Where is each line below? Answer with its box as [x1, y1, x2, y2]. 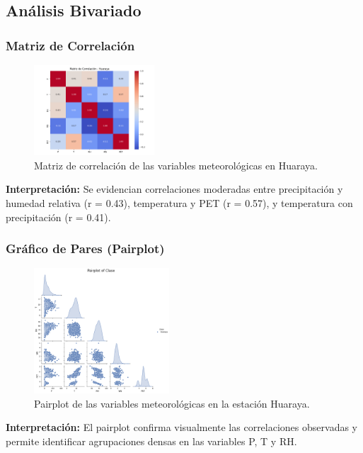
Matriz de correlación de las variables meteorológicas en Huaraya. [34, 157, 318, 172]
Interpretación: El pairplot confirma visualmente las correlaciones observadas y [6, 420, 357, 435]
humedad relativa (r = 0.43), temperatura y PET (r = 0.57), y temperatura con [6, 195, 353, 210]
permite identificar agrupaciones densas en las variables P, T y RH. [6, 433, 297, 448]
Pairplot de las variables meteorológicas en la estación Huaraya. [34, 396, 310, 410]
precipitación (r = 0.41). [6, 209, 111, 224]
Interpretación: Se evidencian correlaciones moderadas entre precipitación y [6, 181, 343, 196]
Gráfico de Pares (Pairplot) [6, 240, 165, 257]
